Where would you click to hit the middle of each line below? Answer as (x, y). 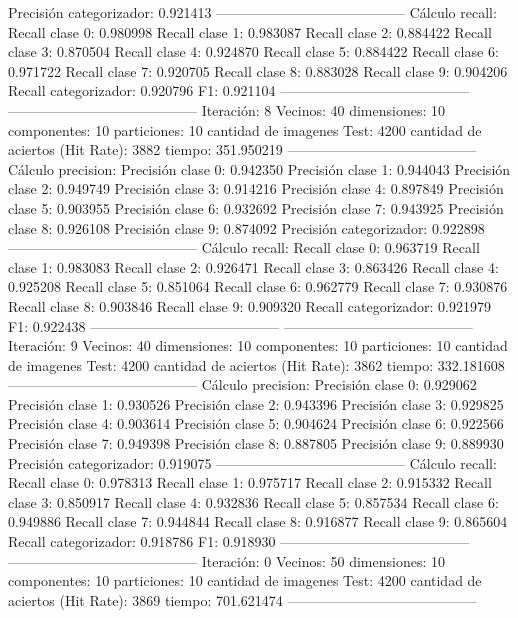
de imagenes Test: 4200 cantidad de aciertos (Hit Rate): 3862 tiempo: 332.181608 (256, 364)
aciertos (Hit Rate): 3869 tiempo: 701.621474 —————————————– (242, 599)
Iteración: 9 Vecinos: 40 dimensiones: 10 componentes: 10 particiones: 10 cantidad (258, 345)
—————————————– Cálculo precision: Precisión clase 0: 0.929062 (242, 384)
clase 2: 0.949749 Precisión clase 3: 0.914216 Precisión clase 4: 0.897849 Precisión (256, 188)
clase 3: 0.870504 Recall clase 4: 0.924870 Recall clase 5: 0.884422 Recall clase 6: (253, 51)
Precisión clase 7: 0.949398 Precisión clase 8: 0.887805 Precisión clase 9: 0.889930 (256, 443)
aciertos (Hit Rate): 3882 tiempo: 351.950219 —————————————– (242, 149)
